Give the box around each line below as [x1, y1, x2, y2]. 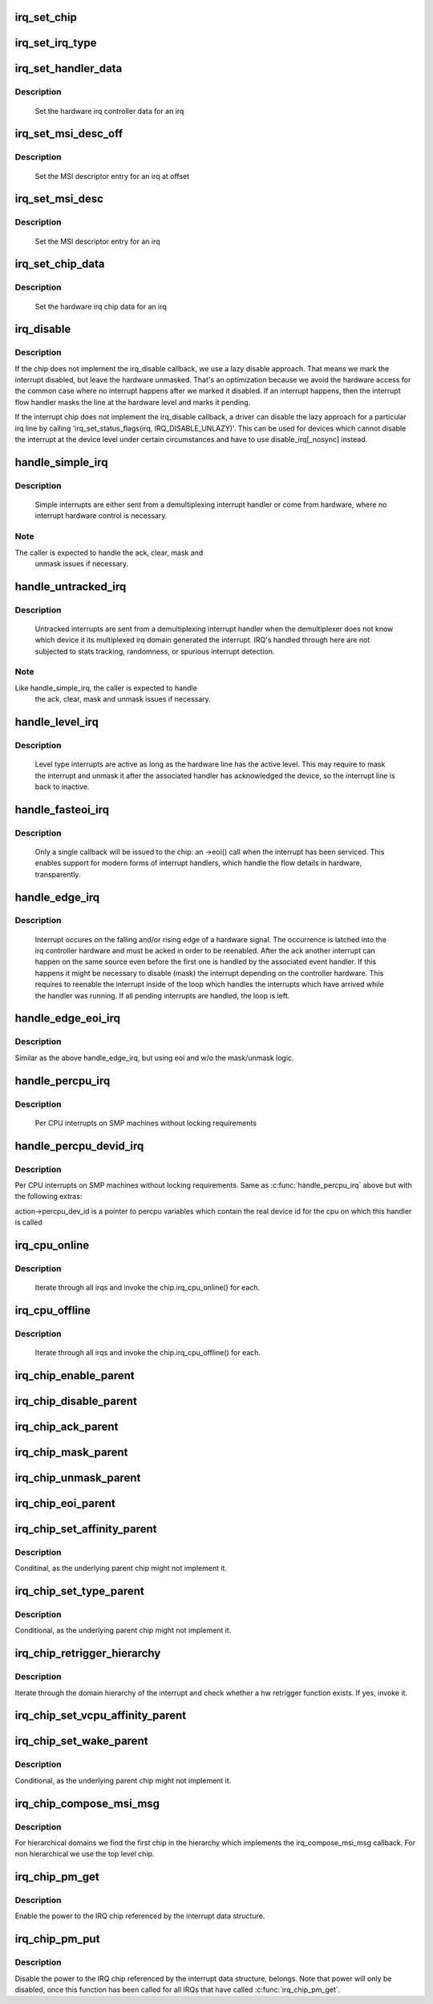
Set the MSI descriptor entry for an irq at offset [34, 171, 190, 180]
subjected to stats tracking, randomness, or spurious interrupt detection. [34, 646, 275, 656]
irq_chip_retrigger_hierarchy [14, 1646, 161, 1660]
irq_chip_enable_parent [14, 1368, 136, 1383]
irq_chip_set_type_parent [14, 1585, 144, 1598]
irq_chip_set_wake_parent [14, 1735, 148, 1748]
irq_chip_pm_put [14, 1933, 100, 1946]
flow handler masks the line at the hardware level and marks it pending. [14, 397, 251, 407]
